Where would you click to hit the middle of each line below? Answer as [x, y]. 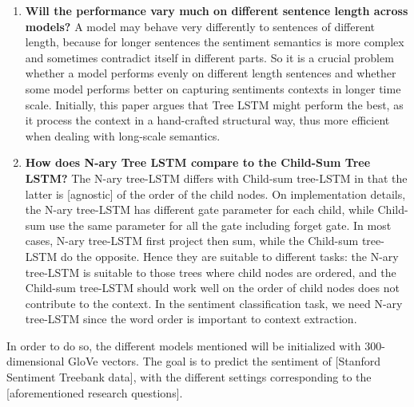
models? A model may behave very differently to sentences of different [200, 26]
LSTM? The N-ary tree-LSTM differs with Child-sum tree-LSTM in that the [216, 178]
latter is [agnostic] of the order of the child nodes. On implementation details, [215, 194]
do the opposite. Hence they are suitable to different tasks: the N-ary [229, 256]
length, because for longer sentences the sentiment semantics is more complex [215, 42]
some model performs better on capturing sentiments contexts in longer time [213, 88]
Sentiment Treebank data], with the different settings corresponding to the [189, 377]
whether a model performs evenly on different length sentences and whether [211, 73]
